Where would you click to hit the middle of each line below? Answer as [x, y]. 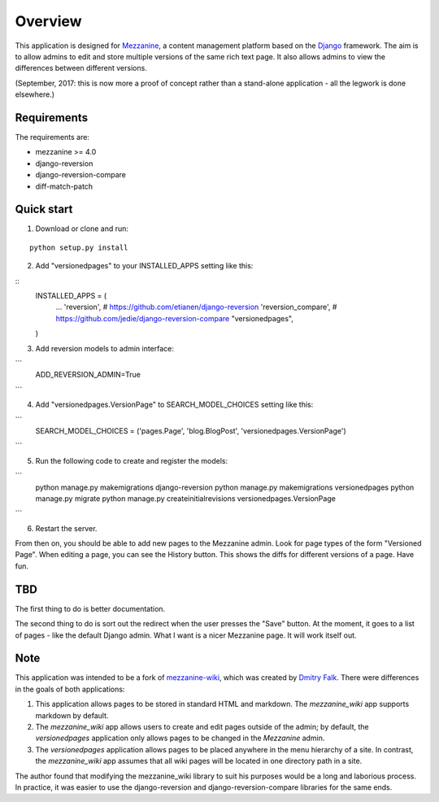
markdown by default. [72, 715]
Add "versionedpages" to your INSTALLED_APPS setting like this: [144, 266]
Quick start [44, 209]
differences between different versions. [81, 68]
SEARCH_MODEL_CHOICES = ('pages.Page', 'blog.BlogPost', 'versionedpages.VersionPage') [191, 430]
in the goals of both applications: [70, 689]
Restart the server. [66, 528]
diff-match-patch [64, 186]
